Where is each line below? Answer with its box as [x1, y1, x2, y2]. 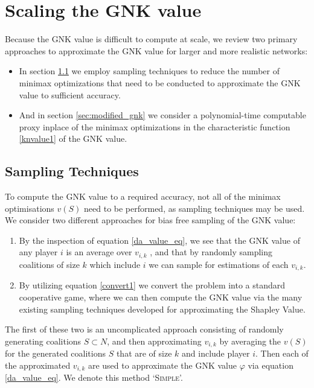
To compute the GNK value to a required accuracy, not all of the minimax [5, 190, 281, 203]
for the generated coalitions [5, 347, 106, 360]
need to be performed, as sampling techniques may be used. [84, 202, 305, 214]
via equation [248, 358, 293, 371]
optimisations [5, 202, 54, 214]
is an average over [66, 246, 132, 258]
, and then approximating [107, 334, 202, 347]
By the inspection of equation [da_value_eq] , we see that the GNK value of [19, 234, 300, 246]
